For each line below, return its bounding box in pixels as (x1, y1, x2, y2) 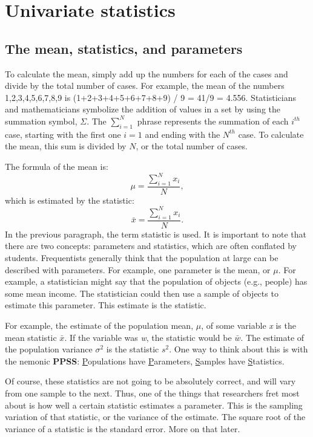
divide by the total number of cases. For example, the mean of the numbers (5, 79, 285, 92)
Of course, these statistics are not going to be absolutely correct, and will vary (5, 375, 296, 387)
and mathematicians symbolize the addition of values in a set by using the (5, 103, 280, 115)
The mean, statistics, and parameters (5, 39, 243, 57)
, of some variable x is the (201, 319, 296, 331)
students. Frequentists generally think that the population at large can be (5, 251, 278, 264)
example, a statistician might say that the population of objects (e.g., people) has (5, 275, 308, 288)
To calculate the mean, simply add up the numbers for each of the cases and (5, 67, 288, 80)
